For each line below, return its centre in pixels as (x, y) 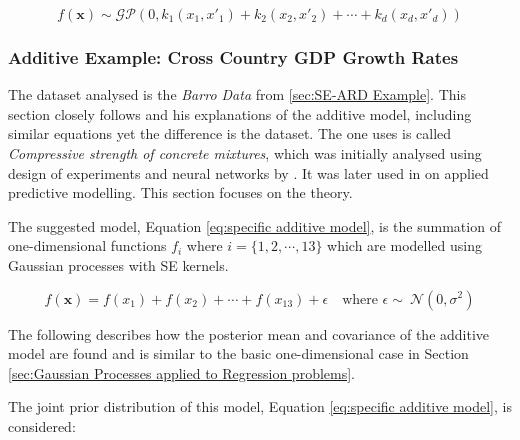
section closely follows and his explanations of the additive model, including (240, 113)
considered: (42, 425)
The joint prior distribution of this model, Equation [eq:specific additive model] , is (260, 406)
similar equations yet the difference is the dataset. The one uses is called (230, 133)
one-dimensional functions (87, 245)
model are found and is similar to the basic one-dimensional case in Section (238, 353)
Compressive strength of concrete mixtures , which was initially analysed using (245, 153)
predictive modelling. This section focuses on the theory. (180, 192)
